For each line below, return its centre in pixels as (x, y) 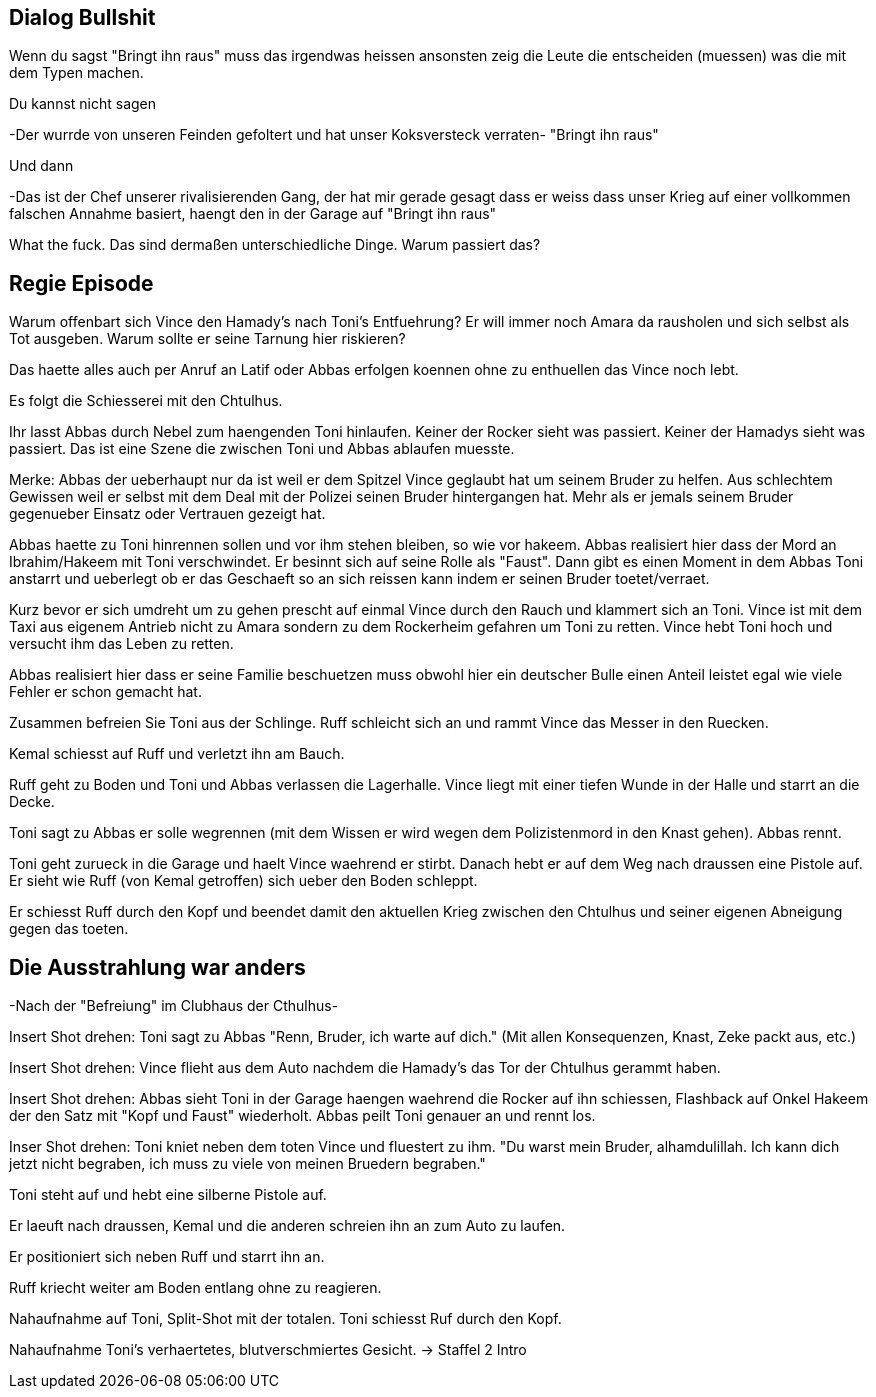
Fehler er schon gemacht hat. (105, 692)
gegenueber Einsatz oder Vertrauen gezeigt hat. (167, 514)
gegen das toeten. (69, 929)
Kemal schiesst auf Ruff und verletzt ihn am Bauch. (177, 754)
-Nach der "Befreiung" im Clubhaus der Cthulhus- (174, 1006)
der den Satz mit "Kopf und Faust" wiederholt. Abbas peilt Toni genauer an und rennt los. (302, 1116)
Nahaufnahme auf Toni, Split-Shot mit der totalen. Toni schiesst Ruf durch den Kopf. (285, 1319)
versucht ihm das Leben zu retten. (121, 644)
